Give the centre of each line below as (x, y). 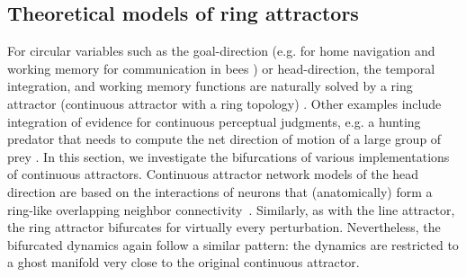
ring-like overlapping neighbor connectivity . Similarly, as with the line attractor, (231, 209)
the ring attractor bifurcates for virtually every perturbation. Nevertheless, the (224, 227)
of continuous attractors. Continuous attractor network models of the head (213, 174)
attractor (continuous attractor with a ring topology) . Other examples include (224, 103)
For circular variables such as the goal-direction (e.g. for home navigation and (221, 51)
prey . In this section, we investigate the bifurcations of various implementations (229, 156)
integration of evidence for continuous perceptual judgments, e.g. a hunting (214, 121)
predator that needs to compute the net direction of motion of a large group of (224, 139)
